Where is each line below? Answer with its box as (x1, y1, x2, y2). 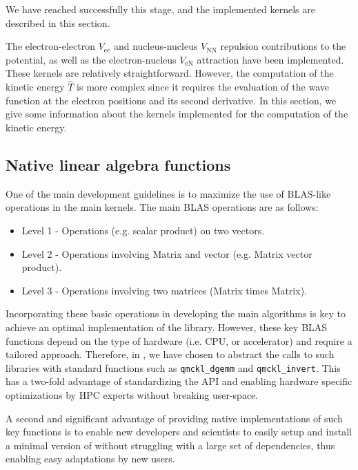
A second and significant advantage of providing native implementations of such (6, 411, 343, 425)
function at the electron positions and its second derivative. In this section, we (6, 93, 337, 107)
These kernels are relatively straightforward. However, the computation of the (6, 66, 334, 80)
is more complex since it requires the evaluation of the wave (77, 79, 329, 94)
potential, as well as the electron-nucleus (6, 52, 177, 66)
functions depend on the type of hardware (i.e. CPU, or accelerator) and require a (6, 333, 352, 348)
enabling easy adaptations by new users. (6, 451, 175, 466)
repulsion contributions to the (220, 39, 346, 53)
